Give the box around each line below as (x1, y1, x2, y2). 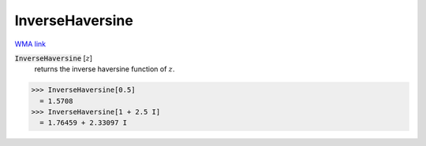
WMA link (14, 39, 47, 49)
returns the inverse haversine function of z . (34, 64, 175, 74)
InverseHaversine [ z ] (14, 53, 93, 63)
